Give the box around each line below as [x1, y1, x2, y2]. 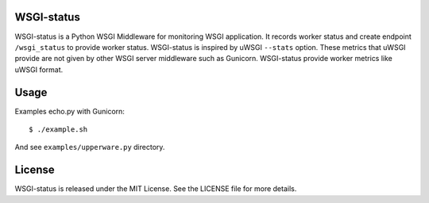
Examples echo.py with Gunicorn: [14, 106, 125, 116]
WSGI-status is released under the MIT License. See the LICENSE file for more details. [14, 184, 297, 193]
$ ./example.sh [29, 124, 88, 134]
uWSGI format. [14, 64, 64, 75]
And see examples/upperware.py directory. [14, 143, 165, 152]
